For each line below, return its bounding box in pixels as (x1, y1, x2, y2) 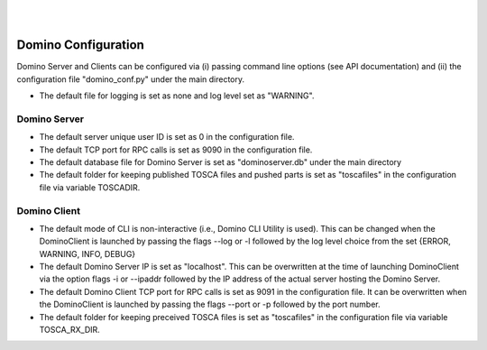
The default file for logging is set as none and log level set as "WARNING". (39, 90, 315, 101)
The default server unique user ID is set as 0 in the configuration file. (39, 132, 295, 143)
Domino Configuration (16, 37, 144, 53)
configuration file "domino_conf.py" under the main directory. (16, 73, 245, 85)
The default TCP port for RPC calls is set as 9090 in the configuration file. (39, 144, 313, 155)
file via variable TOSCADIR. (39, 181, 141, 193)
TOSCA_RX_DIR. (39, 325, 101, 336)
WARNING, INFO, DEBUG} (39, 248, 136, 259)
